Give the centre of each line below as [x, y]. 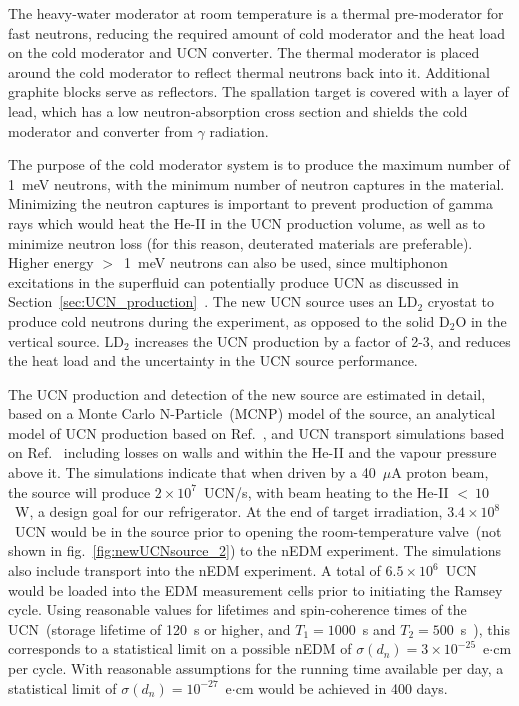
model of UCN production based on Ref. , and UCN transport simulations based [256, 432]
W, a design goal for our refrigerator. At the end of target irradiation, [228, 511]
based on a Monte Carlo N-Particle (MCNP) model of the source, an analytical [252, 413]
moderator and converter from [100, 130]
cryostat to [461, 301]
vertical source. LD [66, 340]
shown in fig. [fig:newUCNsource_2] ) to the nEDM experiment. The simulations [255, 550]
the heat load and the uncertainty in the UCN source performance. [213, 360]
